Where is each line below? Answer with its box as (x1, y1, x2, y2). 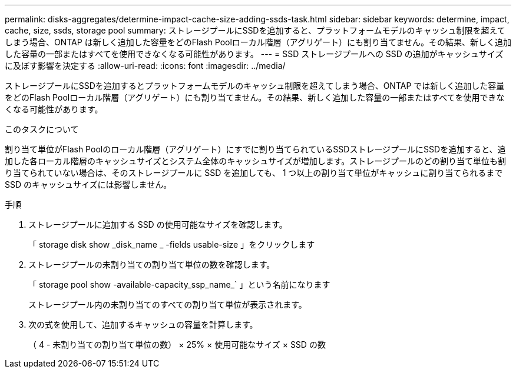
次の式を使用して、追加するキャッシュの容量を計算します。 (28, 319, 258, 329)
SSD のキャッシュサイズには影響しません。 (5, 179, 172, 189)
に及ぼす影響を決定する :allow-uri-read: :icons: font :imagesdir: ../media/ (5, 61, 286, 71)
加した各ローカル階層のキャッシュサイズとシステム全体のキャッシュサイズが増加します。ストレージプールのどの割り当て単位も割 (5, 156, 507, 166)
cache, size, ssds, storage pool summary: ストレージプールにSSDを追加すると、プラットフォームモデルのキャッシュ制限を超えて (5, 25, 505, 35)
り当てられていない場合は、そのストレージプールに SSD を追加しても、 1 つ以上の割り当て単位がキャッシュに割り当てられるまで (5, 168, 503, 178)
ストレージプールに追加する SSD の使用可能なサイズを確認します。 (28, 219, 287, 229)
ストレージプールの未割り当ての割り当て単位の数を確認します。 (28, 259, 275, 269)
